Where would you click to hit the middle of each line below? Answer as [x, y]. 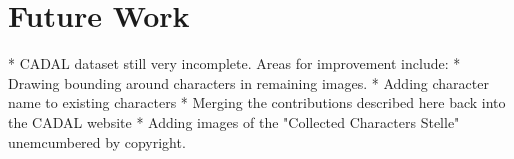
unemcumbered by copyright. [97, 141]
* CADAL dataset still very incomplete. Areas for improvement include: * [234, 63]
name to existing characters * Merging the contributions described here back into [257, 102]
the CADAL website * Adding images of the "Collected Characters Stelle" [234, 121]
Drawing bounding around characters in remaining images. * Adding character [248, 82]
